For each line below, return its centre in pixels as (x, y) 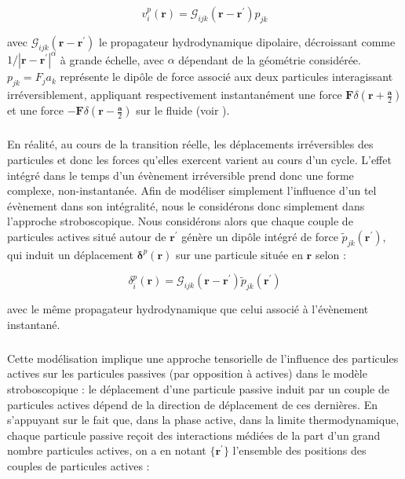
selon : (330, 254)
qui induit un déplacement (71, 254)
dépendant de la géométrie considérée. (270, 59)
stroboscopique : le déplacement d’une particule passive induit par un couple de (198, 388)
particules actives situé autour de (87, 237)
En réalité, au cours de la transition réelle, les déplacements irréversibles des (190, 144)
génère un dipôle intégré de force (260, 237)
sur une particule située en (239, 254)
